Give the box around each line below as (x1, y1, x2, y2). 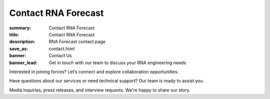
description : (9, 39, 35, 45)
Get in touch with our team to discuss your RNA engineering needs (48, 60, 186, 66)
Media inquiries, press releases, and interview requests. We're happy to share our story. (9, 87, 190, 93)
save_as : (9, 45, 28, 52)
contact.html (48, 45, 75, 52)
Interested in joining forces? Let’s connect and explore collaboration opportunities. (9, 69, 179, 75)
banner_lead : (9, 60, 37, 66)
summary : (9, 25, 31, 31)
